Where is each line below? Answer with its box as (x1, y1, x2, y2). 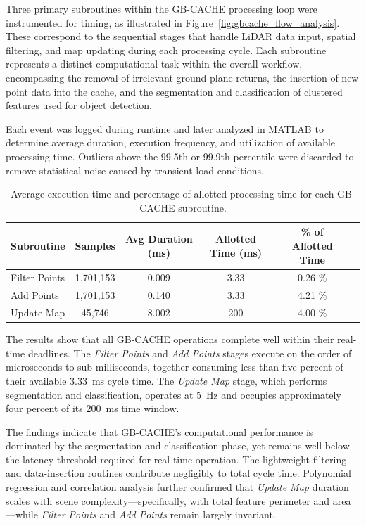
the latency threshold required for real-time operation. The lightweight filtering (6, 451, 347, 466)
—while (6, 507, 38, 522)
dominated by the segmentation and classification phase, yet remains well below (6, 438, 350, 453)
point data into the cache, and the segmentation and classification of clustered (6, 84, 343, 98)
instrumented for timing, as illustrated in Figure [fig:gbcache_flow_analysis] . (6, 15, 340, 30)
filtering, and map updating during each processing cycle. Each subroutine (6, 42, 327, 57)
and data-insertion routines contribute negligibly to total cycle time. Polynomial (6, 466, 351, 480)
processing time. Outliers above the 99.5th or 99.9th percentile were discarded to (6, 148, 354, 163)
